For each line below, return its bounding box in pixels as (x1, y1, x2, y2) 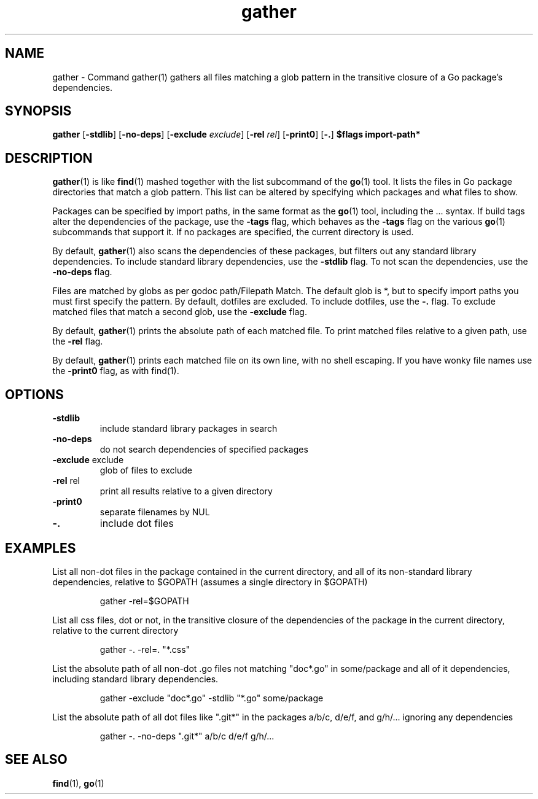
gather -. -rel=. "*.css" (99, 644, 190, 655)
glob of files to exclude (99, 465, 192, 476)
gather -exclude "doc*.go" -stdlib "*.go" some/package (99, 692, 324, 703)
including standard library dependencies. (52, 673, 219, 684)
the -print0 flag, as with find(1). (52, 365, 179, 376)
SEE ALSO (5, 752, 68, 768)
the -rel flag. (52, 336, 103, 347)
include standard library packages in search (99, 423, 278, 434)
